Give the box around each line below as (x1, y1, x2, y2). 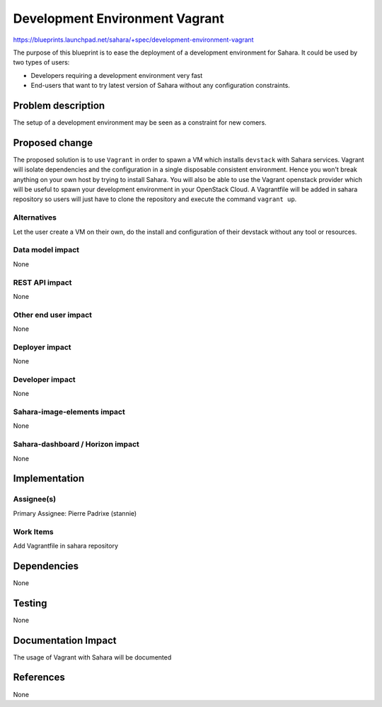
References (13, 672, 65, 684)
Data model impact (13, 245, 80, 255)
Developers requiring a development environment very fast (30, 71, 203, 79)
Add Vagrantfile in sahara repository (13, 541, 119, 550)
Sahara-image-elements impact (13, 407, 125, 417)
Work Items (13, 526, 54, 536)
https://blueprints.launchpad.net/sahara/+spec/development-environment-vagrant (13, 35, 254, 44)
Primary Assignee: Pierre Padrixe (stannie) (13, 509, 137, 517)
